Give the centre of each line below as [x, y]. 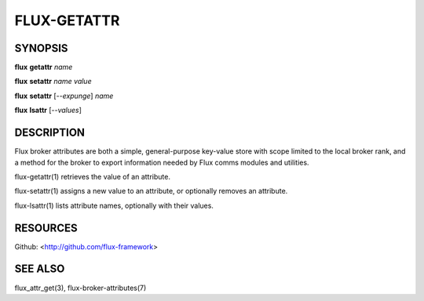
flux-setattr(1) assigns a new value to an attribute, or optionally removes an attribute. [151, 191]
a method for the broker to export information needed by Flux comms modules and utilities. [162, 162]
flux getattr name [44, 67]
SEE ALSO [40, 269]
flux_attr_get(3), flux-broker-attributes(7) [80, 288]
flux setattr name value [53, 82]
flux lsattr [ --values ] [48, 111]
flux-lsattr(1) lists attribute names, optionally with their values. [114, 205]
